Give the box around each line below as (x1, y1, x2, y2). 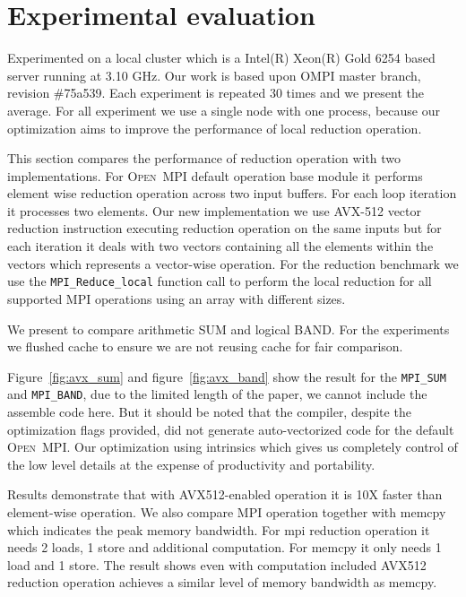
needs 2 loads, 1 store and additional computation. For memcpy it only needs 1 (7, 538, 442, 557)
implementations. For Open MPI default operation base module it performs (7, 166, 423, 185)
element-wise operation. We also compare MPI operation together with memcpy (7, 502, 446, 521)
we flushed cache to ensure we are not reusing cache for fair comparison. (7, 337, 403, 356)
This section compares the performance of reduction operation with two (7, 149, 401, 168)
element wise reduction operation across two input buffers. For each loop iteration (7, 184, 457, 203)
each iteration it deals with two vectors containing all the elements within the (7, 237, 434, 255)
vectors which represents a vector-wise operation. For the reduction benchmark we (7, 254, 459, 273)
